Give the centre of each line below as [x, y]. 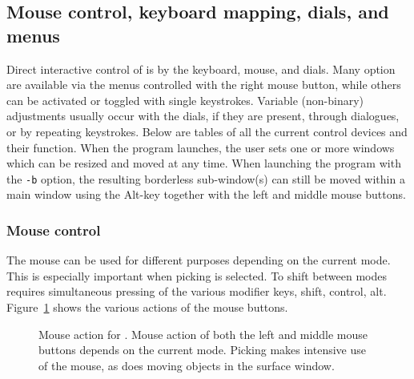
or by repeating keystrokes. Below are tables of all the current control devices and [207, 131]
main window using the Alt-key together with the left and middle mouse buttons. [206, 194]
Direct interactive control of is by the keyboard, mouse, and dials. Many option [201, 69]
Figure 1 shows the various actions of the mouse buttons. [147, 307]
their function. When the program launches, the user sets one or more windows [201, 147]
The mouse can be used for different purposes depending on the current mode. [199, 260]
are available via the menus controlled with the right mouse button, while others [204, 85]
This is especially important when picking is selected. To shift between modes [197, 275]
